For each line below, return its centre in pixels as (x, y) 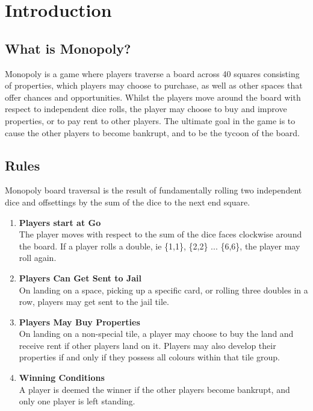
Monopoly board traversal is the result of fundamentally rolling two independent (153, 190)
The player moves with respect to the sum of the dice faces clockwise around (160, 234)
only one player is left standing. (77, 401)
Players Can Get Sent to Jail (80, 278)
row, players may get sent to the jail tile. (94, 302)
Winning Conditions (62, 378)
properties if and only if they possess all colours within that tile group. (149, 357)
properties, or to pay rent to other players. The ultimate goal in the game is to (150, 120)
